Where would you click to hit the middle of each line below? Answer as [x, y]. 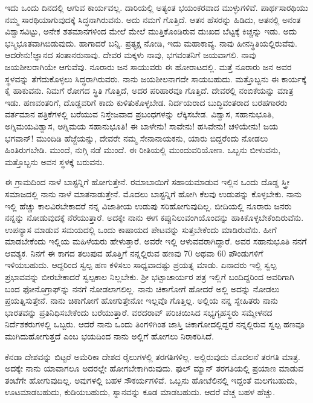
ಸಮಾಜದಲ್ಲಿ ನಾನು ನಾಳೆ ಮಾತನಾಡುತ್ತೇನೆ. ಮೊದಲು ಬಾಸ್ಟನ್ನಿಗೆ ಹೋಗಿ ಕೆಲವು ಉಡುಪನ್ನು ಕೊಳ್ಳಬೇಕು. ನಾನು [153, 193]
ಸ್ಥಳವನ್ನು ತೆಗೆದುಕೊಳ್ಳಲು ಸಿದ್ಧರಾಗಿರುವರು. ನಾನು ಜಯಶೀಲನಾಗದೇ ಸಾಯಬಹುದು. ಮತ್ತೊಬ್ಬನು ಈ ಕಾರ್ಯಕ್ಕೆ [156, 78]
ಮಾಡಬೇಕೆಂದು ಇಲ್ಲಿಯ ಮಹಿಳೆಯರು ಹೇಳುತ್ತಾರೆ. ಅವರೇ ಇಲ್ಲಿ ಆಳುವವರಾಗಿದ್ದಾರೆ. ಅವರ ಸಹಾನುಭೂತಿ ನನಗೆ [156, 241]
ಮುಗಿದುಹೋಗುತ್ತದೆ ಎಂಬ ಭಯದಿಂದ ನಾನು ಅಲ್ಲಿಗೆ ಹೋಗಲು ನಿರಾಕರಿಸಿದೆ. [109, 336]
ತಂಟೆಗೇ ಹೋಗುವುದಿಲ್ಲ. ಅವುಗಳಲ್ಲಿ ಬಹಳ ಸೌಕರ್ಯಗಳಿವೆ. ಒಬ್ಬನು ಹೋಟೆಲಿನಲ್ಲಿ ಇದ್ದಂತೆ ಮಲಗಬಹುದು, [151, 380]
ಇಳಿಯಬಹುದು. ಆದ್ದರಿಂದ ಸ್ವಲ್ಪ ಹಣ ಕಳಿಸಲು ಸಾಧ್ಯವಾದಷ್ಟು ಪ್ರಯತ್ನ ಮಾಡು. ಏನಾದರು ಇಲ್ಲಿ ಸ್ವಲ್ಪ [141, 265]
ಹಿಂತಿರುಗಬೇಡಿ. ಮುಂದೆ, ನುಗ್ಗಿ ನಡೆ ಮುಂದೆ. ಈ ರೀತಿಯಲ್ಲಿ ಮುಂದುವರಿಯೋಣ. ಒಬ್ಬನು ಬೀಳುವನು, [143, 150]
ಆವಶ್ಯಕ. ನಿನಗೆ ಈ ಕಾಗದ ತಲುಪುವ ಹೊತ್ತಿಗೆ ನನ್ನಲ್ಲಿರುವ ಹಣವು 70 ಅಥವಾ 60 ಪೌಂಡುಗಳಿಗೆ [134, 253]
